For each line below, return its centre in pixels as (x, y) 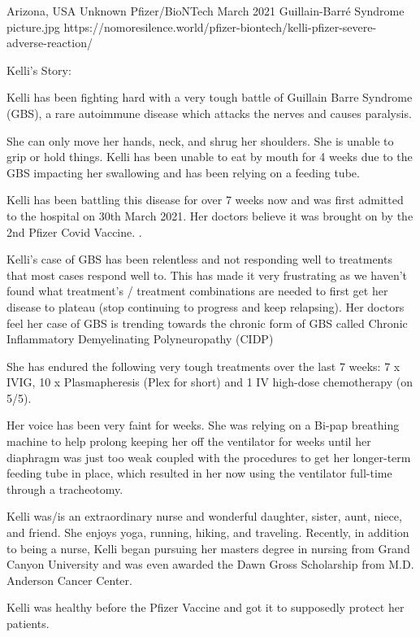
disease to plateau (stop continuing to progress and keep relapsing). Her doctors (206, 306)
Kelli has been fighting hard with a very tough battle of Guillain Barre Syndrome (210, 97)
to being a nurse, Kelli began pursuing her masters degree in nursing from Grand (208, 548)
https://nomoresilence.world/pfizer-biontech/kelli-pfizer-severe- (220, 26)
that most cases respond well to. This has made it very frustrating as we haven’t (207, 275)
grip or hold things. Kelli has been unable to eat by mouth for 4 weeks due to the (210, 157)
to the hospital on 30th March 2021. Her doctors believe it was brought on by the (210, 215)
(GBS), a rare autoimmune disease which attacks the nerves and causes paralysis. (209, 113)
